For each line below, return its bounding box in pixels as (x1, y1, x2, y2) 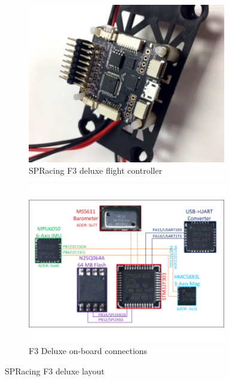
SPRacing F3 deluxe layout (5, 364, 105, 377)
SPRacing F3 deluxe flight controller (29, 164, 163, 177)
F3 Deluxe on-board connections (29, 344, 148, 356)
